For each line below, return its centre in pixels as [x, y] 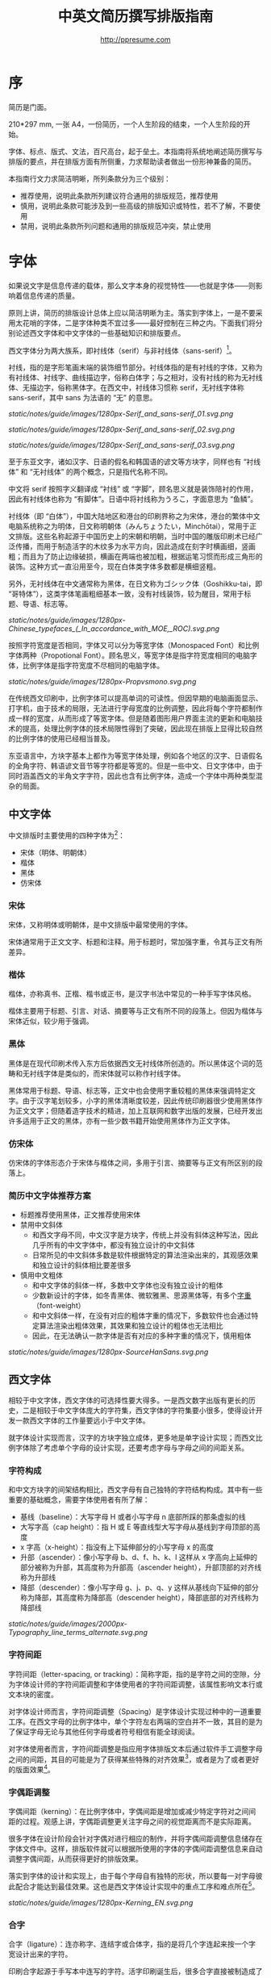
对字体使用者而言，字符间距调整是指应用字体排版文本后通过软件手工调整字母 [135, 1749]
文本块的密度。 [33, 1694]
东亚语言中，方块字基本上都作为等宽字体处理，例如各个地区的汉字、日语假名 [135, 756]
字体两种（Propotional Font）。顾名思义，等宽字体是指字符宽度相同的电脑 [129, 655]
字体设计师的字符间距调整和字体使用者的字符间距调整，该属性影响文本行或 [139, 1684]
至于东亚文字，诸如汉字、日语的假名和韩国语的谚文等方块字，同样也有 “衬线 [135, 462]
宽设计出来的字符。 [40, 1955]
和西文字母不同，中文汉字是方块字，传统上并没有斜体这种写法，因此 [145, 1235]
